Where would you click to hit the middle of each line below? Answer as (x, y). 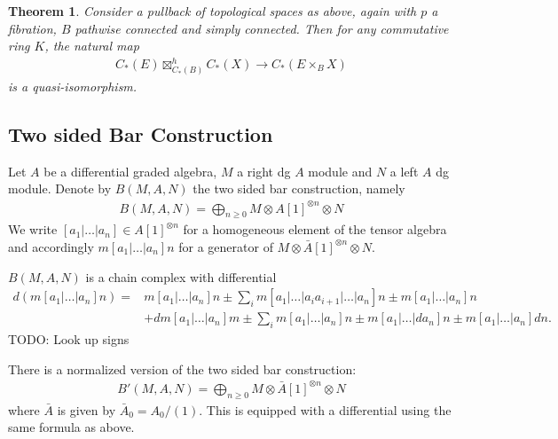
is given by (86, 409)
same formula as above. (71, 427)
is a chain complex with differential (181, 276)
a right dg (264, 171)
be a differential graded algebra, (130, 171)
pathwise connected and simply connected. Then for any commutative (262, 28)
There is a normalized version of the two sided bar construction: (182, 368)
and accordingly (51, 246)
